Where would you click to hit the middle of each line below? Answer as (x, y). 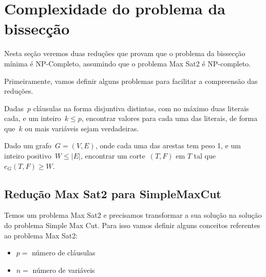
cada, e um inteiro (33, 118)
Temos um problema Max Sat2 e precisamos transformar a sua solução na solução (133, 215)
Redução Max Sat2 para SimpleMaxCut (113, 193)
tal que (205, 156)
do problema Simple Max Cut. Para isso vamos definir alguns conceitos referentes (132, 225)
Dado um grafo (28, 145)
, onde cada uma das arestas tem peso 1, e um (168, 145)
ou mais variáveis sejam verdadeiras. (82, 128)
